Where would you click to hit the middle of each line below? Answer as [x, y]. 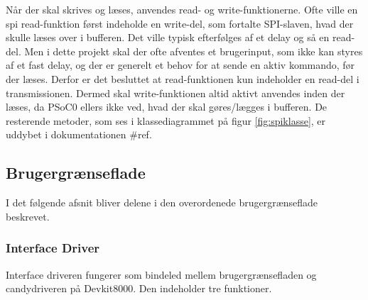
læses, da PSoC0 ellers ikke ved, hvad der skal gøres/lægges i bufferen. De [167, 107]
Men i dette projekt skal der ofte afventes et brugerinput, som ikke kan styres [194, 51]
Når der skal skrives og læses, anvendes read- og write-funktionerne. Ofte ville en [182, 9]
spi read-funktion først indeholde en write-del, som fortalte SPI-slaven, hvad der [180, 23]
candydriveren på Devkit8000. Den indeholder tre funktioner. [139, 288]
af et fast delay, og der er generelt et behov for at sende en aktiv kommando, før [180, 65]
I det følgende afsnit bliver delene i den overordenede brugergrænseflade [162, 202]
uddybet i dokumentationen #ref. [79, 134]
